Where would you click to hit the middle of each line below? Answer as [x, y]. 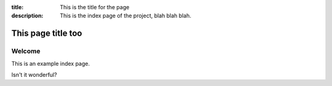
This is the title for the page [95, 7]
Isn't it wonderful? [34, 74]
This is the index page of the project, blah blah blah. [126, 16]
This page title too [47, 33]
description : [27, 16]
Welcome [26, 51]
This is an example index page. [51, 63]
